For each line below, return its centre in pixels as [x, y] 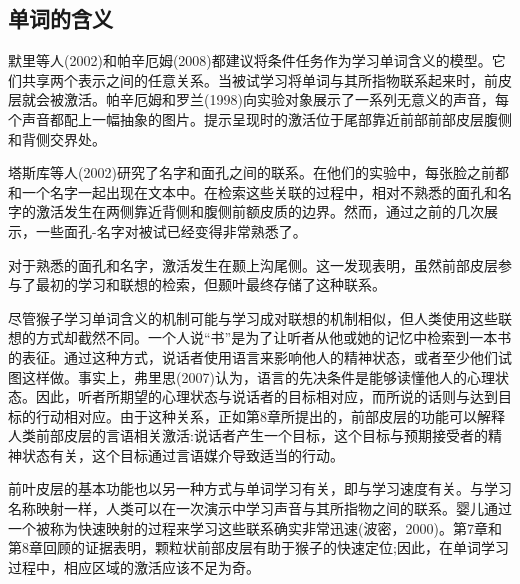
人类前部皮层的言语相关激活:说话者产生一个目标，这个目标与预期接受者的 [248, 435]
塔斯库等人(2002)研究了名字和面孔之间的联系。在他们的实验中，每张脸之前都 [258, 172]
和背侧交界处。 [57, 138]
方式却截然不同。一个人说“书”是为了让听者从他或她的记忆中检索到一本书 [273, 337]
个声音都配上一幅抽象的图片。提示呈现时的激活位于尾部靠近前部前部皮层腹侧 [260, 118]
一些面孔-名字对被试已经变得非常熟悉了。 [171, 230]
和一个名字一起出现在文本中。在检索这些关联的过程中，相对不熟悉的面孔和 [253, 191]
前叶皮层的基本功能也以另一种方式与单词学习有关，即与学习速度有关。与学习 [260, 488]
